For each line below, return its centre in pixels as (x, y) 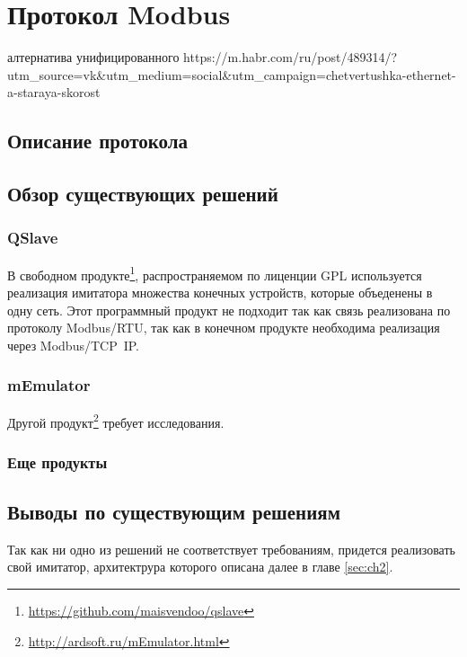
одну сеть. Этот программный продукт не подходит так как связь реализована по (229, 310)
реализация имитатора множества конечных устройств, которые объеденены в (220, 292)
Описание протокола (98, 141)
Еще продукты (57, 462)
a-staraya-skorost (54, 92)
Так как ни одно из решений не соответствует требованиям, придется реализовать (231, 549)
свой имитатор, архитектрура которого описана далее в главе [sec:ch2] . (200, 567)
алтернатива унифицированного (93, 57)
